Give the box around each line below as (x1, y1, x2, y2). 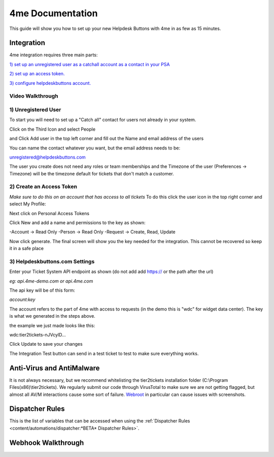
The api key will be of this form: (9, 287, 76, 293)
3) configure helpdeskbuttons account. (9, 80, 91, 86)
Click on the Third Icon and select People (9, 126, 96, 132)
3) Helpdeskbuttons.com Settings (9, 258, 95, 265)
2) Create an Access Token (9, 183, 77, 190)
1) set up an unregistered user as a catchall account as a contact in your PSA (9, 61, 170, 67)
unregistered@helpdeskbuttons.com (9, 154, 86, 160)
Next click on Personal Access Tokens (9, 210, 90, 216)
